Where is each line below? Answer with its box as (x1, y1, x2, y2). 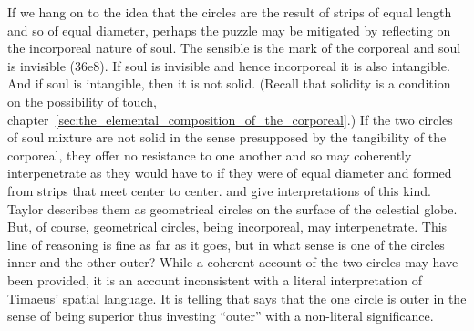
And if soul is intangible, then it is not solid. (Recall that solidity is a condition (7, 74, 451, 93)
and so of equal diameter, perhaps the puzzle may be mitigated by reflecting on (7, 20, 451, 39)
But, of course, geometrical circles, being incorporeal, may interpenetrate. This (7, 217, 448, 236)
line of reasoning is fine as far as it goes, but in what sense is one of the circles (7, 234, 445, 253)
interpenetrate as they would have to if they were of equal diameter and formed (7, 163, 452, 182)
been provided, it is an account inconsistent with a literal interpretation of (7, 270, 423, 289)
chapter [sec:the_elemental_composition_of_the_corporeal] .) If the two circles (7, 109, 453, 129)
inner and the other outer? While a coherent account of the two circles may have (7, 253, 459, 272)
